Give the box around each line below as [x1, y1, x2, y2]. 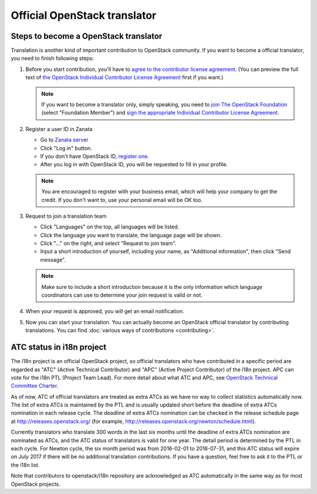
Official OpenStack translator [11, 9, 157, 22]
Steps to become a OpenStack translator [11, 31, 163, 41]
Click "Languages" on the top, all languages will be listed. [40, 223, 179, 230]
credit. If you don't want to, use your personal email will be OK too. [41, 196, 203, 203]
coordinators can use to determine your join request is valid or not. [41, 291, 203, 299]
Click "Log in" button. [40, 144, 92, 152]
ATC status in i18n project [11, 342, 107, 352]
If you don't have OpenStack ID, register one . [40, 153, 149, 160]
